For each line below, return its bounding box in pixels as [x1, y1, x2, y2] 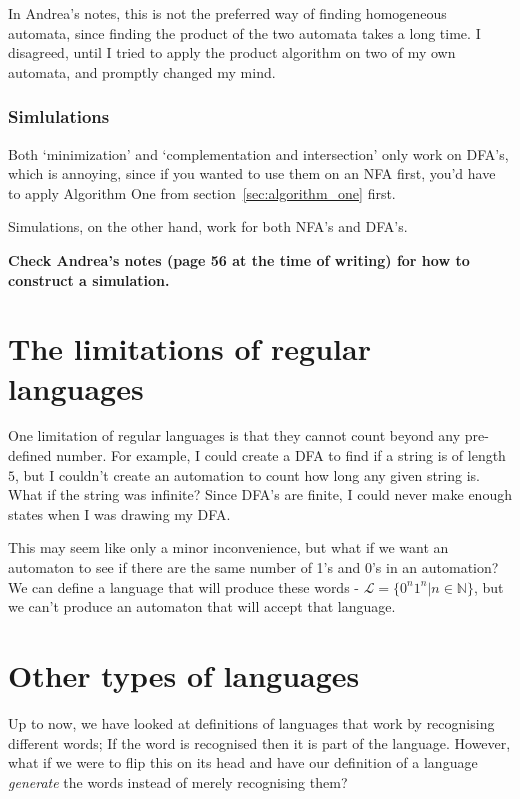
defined [8, 445, 52, 466]
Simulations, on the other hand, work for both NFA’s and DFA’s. [8, 216, 408, 237]
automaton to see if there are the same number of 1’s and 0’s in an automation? [8, 557, 499, 578]
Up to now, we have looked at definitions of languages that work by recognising [8, 712, 495, 733]
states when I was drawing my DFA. [8, 503, 231, 524]
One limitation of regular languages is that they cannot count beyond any [8, 425, 461, 446]
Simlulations [8, 104, 110, 129]
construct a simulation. [8, 269, 170, 290]
